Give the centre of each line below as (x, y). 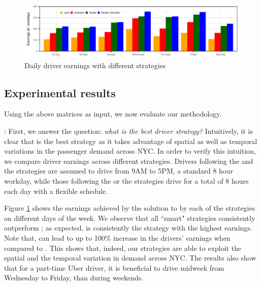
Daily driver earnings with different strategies (95, 65)
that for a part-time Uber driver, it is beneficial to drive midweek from (114, 267)
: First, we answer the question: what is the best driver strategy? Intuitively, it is (128, 131)
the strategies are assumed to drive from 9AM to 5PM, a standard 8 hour (119, 171)
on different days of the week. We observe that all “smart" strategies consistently (130, 218)
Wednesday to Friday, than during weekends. (74, 278)
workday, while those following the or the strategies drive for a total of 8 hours (126, 180)
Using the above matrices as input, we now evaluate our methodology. (113, 114)
